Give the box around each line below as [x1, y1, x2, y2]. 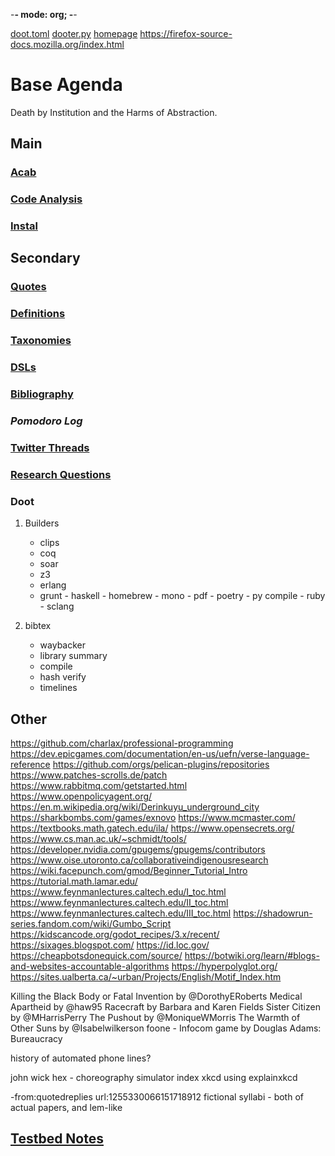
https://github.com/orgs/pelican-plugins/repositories [52, 758, 270, 770]
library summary [39, 650, 108, 662]
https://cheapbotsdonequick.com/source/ [10, 949, 183, 961]
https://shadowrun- [233, 907, 313, 919]
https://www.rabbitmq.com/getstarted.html [10, 779, 188, 791]
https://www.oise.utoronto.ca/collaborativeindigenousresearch [10, 854, 269, 866]
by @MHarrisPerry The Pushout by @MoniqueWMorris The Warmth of [10, 1011, 301, 1023]
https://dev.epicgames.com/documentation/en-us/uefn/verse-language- [10, 747, 310, 759]
